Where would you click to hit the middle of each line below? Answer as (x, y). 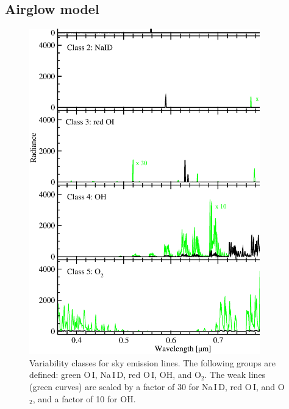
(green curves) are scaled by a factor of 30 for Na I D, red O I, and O (157, 386)
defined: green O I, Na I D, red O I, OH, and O (115, 375)
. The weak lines (235, 375)
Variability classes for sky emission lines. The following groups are (153, 362)
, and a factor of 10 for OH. (84, 398)
